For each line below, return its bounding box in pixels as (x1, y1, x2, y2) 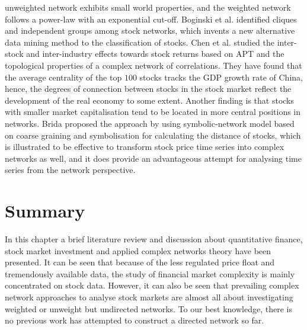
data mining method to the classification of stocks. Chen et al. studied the (5, 36, 274, 48)
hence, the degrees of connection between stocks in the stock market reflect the (5, 82, 292, 95)
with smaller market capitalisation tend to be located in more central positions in (5, 105, 301, 118)
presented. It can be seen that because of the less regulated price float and (5, 256, 275, 268)
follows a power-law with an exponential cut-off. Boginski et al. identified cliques (5, 12, 297, 25)
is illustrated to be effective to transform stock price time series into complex (5, 140, 284, 153)
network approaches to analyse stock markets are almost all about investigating (5, 291, 293, 303)
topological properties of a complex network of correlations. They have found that (5, 59, 302, 71)
